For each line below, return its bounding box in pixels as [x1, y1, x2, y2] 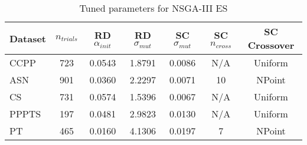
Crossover [247, 38, 295, 52]
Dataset [9, 31, 47, 45]
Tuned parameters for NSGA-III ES [79, 1, 228, 15]
